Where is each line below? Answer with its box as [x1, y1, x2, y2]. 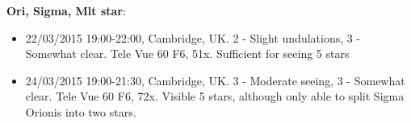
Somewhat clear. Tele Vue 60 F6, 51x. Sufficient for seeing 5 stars [25, 45, 350, 62]
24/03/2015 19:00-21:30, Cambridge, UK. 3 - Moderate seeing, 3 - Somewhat [25, 72, 405, 88]
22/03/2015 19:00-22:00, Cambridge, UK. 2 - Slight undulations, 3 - [25, 29, 361, 46]
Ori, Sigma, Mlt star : [6, 2, 126, 18]
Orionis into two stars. [25, 103, 136, 120]
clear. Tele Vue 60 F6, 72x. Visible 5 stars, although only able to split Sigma [25, 88, 405, 105]
